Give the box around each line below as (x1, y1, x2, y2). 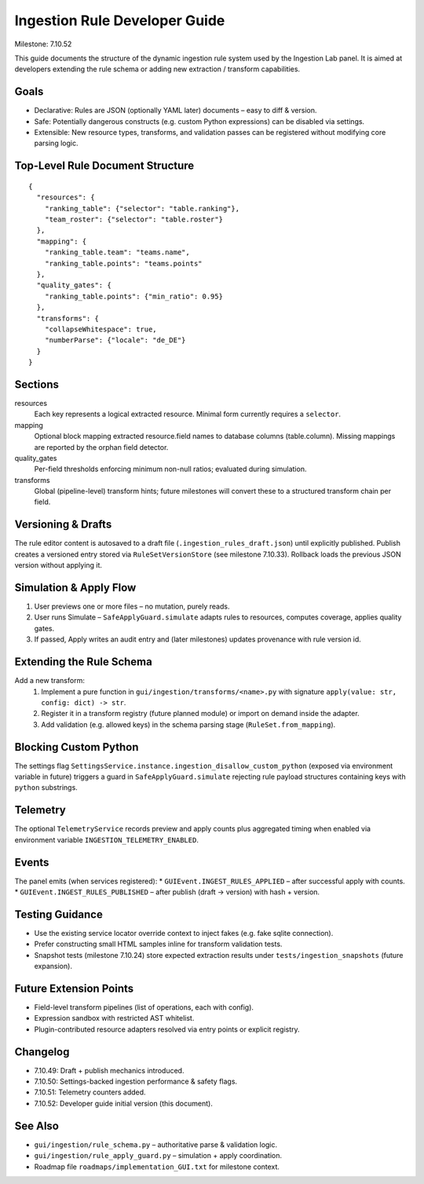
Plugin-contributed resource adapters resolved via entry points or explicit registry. (34, 1025, 300, 1034)
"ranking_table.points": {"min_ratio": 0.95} (44, 291, 224, 301)
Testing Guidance (14, 908, 104, 921)
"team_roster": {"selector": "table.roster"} (44, 214, 224, 224)
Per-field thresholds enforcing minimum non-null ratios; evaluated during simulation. (34, 464, 307, 474)
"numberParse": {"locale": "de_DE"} (44, 336, 186, 345)
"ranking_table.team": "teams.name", (44, 248, 190, 257)
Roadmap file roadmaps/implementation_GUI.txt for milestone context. (34, 1162, 280, 1171)
